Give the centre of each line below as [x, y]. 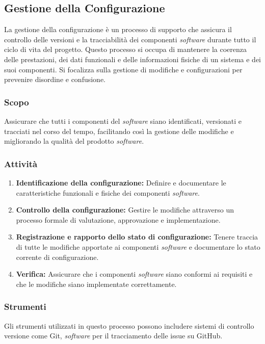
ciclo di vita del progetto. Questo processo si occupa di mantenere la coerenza [126, 49]
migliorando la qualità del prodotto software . [74, 141]
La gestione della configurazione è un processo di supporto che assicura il [118, 29]
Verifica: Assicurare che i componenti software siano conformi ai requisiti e [134, 274]
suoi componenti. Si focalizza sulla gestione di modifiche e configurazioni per [123, 69]
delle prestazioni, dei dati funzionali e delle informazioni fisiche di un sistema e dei [132, 59]
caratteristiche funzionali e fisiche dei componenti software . [108, 192]
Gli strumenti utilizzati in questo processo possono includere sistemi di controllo [129, 325]
